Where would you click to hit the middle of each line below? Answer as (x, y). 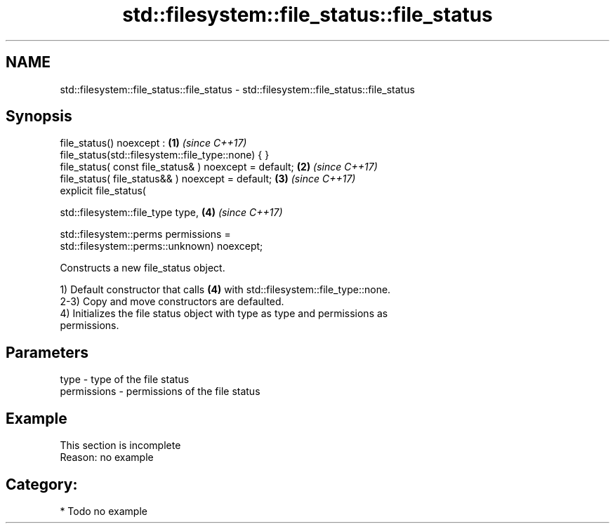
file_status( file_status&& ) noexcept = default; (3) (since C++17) (208, 179)
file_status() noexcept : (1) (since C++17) (153, 143)
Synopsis (39, 116)
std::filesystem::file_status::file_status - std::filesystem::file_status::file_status (237, 89)
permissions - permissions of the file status (160, 391)
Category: (42, 484)
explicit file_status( (103, 191)
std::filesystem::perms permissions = (145, 234)
